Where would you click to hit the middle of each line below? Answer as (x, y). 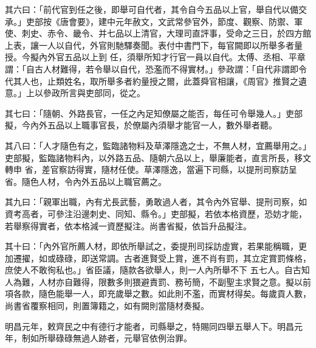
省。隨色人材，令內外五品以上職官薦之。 (86, 181)
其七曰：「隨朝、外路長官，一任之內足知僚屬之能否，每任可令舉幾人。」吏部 (154, 113)
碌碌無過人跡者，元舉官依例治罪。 (124, 338)
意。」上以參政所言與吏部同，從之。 (75, 93)
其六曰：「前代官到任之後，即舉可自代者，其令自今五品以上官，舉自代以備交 (156, 9)
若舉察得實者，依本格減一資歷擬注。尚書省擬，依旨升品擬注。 (128, 225)
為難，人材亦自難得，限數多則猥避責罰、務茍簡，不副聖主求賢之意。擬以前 (162, 281)
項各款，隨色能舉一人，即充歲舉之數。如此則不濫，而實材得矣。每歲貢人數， (158, 294)
